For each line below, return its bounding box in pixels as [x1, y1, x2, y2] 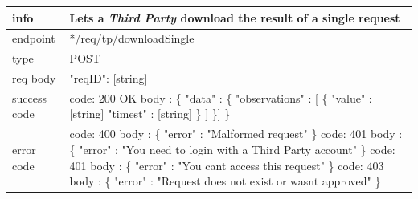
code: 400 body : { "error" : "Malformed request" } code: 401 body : [69, 125, 403, 142]
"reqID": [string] [69, 70, 148, 87]
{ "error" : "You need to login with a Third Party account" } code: [69, 140, 395, 157]
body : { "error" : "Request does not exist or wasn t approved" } [69, 173, 381, 189]
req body [12, 70, 56, 87]
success [12, 89, 47, 106]
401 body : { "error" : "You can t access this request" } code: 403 [69, 156, 384, 173]
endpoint [12, 30, 55, 47]
